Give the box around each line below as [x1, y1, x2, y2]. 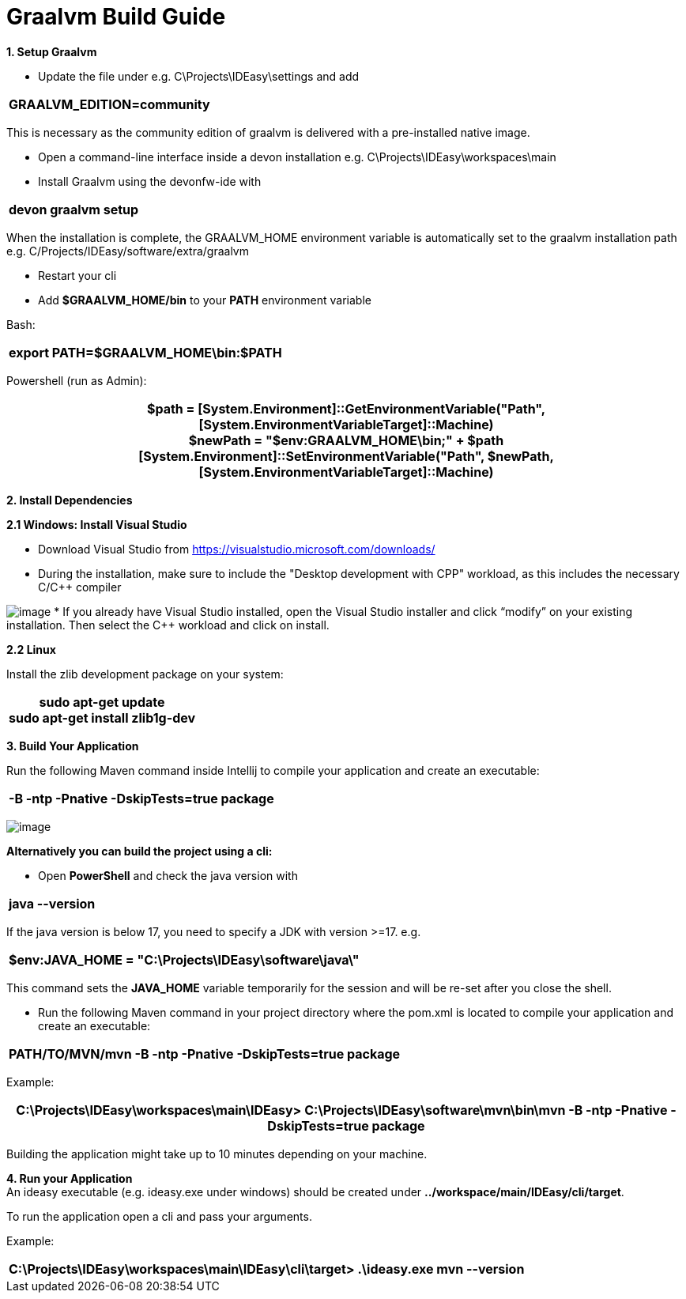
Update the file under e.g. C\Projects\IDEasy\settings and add [38, 69, 360, 83]
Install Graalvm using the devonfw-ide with [38, 174, 262, 188]
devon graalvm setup [9, 201, 139, 217]
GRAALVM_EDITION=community [9, 96, 210, 112]
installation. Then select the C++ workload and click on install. [6, 617, 330, 632]
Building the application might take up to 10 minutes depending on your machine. [6, 1146, 428, 1161]
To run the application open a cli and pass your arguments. [6, 1209, 312, 1223]
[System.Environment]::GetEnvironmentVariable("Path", [198, 400, 546, 417]
